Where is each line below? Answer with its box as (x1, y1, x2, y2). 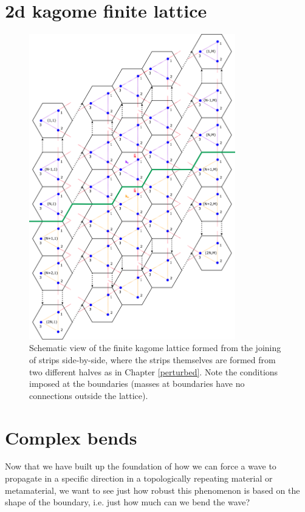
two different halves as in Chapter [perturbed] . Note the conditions (29, 365, 278, 378)
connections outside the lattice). (29, 389, 148, 401)
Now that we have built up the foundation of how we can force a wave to (5, 460, 276, 473)
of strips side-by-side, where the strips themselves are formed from (29, 353, 276, 366)
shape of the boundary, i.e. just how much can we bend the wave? (5, 496, 250, 508)
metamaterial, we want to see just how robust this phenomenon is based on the (5, 483, 300, 496)
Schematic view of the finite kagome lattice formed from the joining (29, 341, 281, 354)
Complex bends (5, 425, 137, 449)
